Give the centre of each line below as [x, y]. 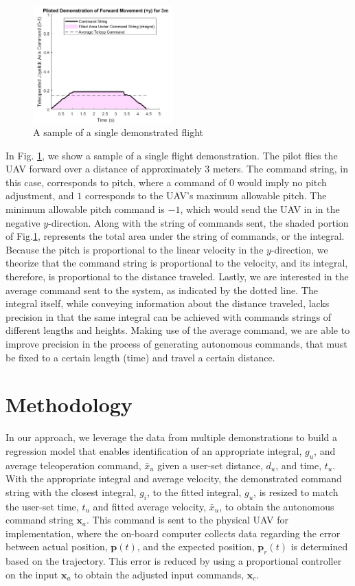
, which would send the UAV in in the [260, 209]
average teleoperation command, [73, 465]
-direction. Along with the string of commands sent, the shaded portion [198, 222]
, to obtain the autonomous [277, 506]
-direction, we [299, 249]
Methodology [69, 404]
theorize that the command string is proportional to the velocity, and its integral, [177, 263]
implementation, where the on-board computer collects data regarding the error [173, 533]
